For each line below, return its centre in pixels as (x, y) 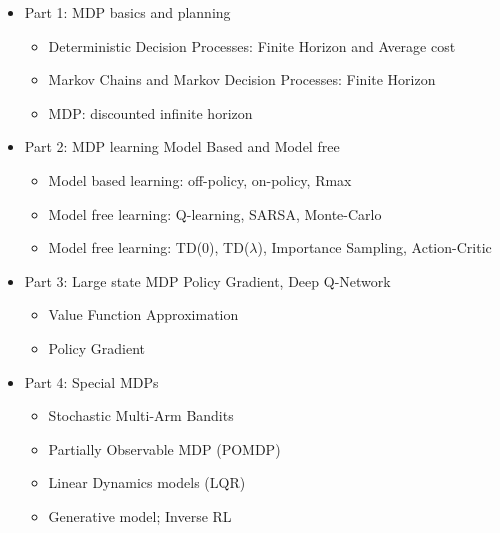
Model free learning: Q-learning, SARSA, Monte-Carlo (215, 213)
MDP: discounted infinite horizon (150, 112)
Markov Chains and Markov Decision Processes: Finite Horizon (242, 79)
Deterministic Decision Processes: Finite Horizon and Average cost (252, 45)
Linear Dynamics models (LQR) (147, 482)
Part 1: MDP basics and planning (127, 12)
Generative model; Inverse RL (140, 515)
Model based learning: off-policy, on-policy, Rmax (200, 179)
